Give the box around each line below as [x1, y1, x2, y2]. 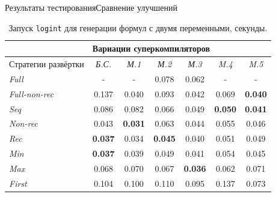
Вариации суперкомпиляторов [92, 42, 210, 55]
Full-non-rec [9, 87, 54, 100]
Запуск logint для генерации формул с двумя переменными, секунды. [8, 21, 268, 34]
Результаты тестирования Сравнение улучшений [5, 1, 177, 13]
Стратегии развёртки [9, 58, 84, 70]
